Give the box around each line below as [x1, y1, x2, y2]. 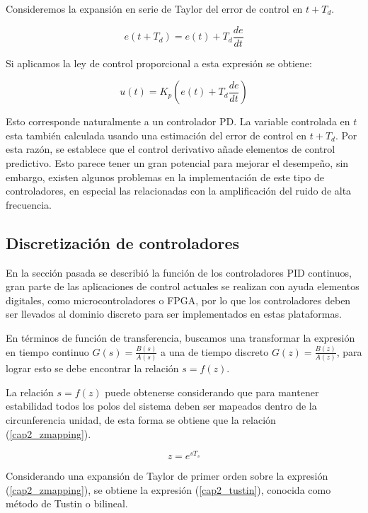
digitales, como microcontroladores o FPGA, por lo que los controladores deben [6, 292, 351, 307]
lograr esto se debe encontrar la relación [6, 361, 179, 376]
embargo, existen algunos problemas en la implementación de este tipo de [6, 169, 324, 184]
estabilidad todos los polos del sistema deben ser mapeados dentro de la [6, 398, 317, 413]
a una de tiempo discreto [161, 344, 269, 359]
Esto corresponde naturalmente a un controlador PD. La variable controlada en [6, 114, 350, 129]
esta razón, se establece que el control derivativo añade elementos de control [6, 142, 335, 156]
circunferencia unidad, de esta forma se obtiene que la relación [6, 412, 276, 427]
